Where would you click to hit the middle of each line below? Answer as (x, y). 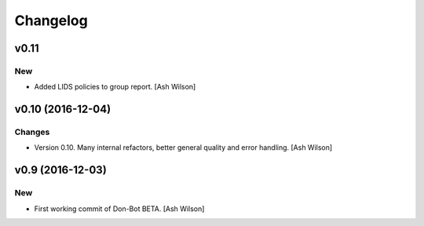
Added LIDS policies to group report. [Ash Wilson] (115, 87)
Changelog (51, 20)
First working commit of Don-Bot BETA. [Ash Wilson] (119, 209)
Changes (32, 132)
